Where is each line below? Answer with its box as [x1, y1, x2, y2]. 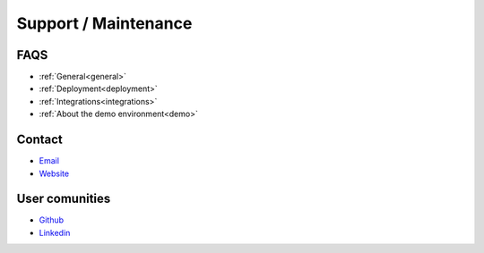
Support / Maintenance [16, 13, 193, 33]
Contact [16, 132, 63, 148]
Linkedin [39, 227, 71, 238]
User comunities [16, 191, 111, 207]
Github [39, 215, 65, 225]
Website [39, 168, 70, 179]
